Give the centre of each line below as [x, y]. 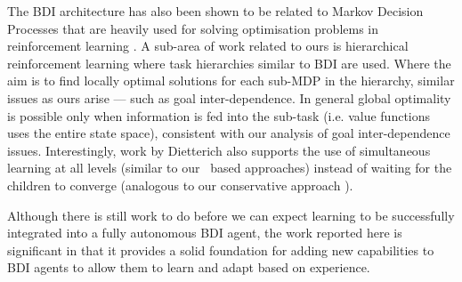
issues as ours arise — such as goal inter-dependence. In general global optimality [229, 97]
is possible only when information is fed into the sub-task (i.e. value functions [219, 115]
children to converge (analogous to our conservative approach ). [180, 185]
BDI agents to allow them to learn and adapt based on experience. [189, 267]
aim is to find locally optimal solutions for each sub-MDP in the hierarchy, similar [231, 81]
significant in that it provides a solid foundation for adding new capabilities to [221, 250]
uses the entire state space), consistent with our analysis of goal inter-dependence [229, 133]
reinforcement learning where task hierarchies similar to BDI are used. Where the [229, 63]
